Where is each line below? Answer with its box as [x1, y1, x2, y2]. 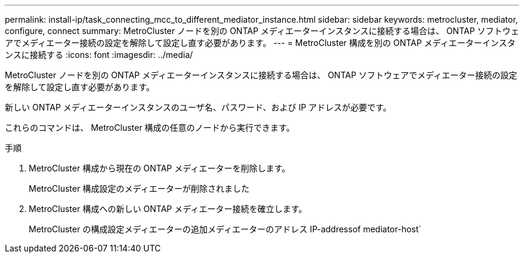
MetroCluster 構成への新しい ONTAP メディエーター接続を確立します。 [29, 204, 307, 214]
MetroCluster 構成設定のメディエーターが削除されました [29, 183, 249, 193]
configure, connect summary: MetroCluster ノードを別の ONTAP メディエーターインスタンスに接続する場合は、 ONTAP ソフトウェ [5, 26, 519, 36]
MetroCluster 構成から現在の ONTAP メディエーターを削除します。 [29, 163, 291, 173]
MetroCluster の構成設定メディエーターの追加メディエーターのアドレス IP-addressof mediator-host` [29, 224, 422, 234]
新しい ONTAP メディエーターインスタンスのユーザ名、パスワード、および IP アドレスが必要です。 [5, 102, 392, 112]
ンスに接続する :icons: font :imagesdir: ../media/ [5, 50, 193, 60]
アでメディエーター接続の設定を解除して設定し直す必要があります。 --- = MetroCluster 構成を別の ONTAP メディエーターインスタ [5, 38, 516, 48]
